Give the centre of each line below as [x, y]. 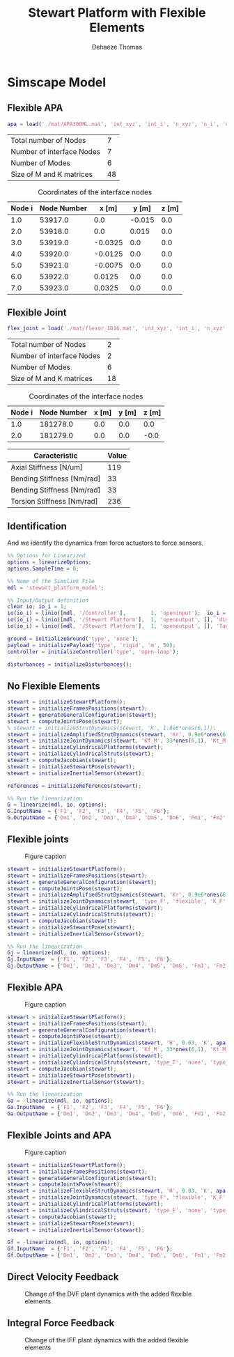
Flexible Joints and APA [60, 1136]
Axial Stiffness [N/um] [47, 467]
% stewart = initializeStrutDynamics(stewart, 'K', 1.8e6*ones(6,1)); [112, 728]
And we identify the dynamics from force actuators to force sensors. [106, 543]
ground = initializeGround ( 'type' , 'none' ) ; [73, 639]
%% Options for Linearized [46, 556]
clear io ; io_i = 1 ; [37, 607]
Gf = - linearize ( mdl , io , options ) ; [60, 1242]
